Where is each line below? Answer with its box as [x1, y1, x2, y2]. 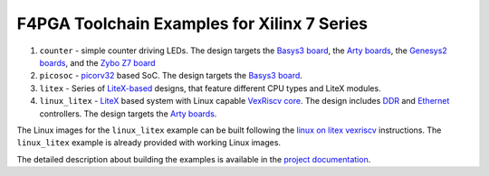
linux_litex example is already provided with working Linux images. [16, 137, 281, 148]
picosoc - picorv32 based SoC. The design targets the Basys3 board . [39, 70, 303, 81]
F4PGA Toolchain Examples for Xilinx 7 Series [16, 14, 369, 33]
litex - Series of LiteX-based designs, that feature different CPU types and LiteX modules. [39, 82, 381, 94]
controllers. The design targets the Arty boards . [39, 108, 217, 119]
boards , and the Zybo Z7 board [39, 57, 156, 68]
